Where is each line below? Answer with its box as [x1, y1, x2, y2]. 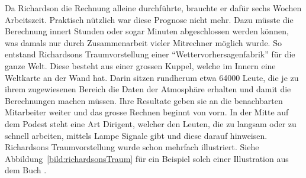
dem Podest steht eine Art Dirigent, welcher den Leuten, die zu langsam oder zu [5, 117, 297, 130]
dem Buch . [5, 164, 47, 176]
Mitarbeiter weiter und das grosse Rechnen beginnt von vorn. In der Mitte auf [5, 106, 289, 118]
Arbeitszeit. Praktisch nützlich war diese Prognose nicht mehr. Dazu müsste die [5, 13, 294, 25]
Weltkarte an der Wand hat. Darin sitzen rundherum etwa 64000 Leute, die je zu [5, 71, 299, 83]
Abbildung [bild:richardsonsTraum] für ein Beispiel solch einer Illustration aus [5, 152, 289, 164]
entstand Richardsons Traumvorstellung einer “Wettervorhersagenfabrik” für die [5, 48, 295, 60]
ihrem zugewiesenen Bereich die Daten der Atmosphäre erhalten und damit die [5, 83, 291, 95]
